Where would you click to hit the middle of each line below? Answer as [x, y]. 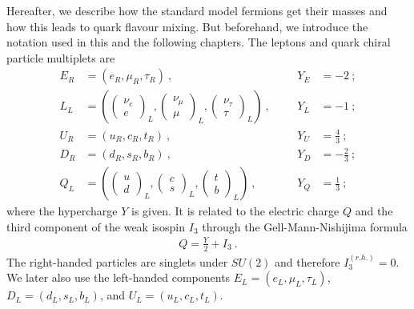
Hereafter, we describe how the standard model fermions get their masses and [197, 10]
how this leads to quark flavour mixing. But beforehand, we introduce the [187, 26]
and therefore [307, 261]
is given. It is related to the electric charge [235, 211]
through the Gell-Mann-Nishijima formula [305, 226]
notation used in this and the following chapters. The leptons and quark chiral [199, 42]
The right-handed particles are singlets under [117, 261]
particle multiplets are [61, 57]
